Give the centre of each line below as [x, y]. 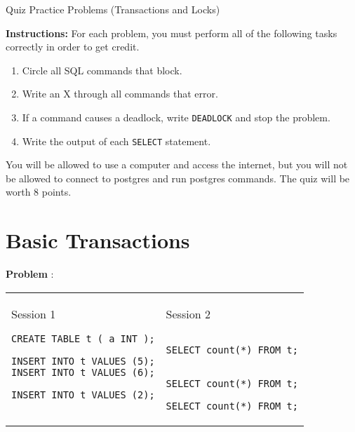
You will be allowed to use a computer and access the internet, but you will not [177, 164]
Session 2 [188, 313]
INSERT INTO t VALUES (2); [83, 394]
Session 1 [34, 313]
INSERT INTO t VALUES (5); [83, 361]
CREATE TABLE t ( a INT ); [83, 338]
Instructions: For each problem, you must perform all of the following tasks [172, 33]
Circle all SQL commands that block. [102, 70]
